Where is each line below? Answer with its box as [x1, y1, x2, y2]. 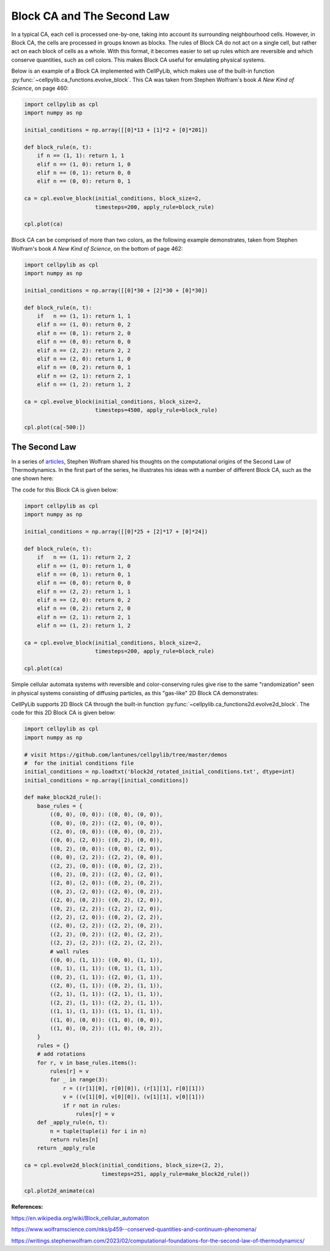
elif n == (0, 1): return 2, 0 [37, 330, 131, 336]
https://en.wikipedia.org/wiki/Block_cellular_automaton [11, 1214, 149, 1222]
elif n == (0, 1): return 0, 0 [37, 169, 131, 176]
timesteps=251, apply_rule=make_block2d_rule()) [101, 1170, 250, 1177]
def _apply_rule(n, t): [37, 1119, 108, 1126]
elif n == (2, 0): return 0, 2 [37, 597, 131, 603]
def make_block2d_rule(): [24, 794, 102, 801]
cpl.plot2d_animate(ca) [24, 1187, 96, 1195]
